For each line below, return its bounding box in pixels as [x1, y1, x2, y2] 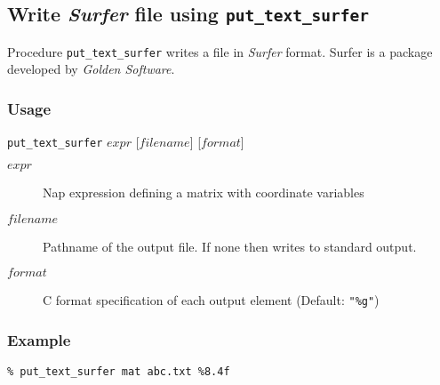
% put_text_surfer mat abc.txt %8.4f [7, 365, 230, 378]
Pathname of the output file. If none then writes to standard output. [43, 237, 417, 255]
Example [7, 328, 71, 350]
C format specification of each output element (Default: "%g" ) [43, 291, 380, 309]
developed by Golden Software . [7, 60, 175, 78]
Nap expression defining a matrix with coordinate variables [43, 182, 364, 201]
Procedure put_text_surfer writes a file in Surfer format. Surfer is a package [7, 42, 433, 60]
